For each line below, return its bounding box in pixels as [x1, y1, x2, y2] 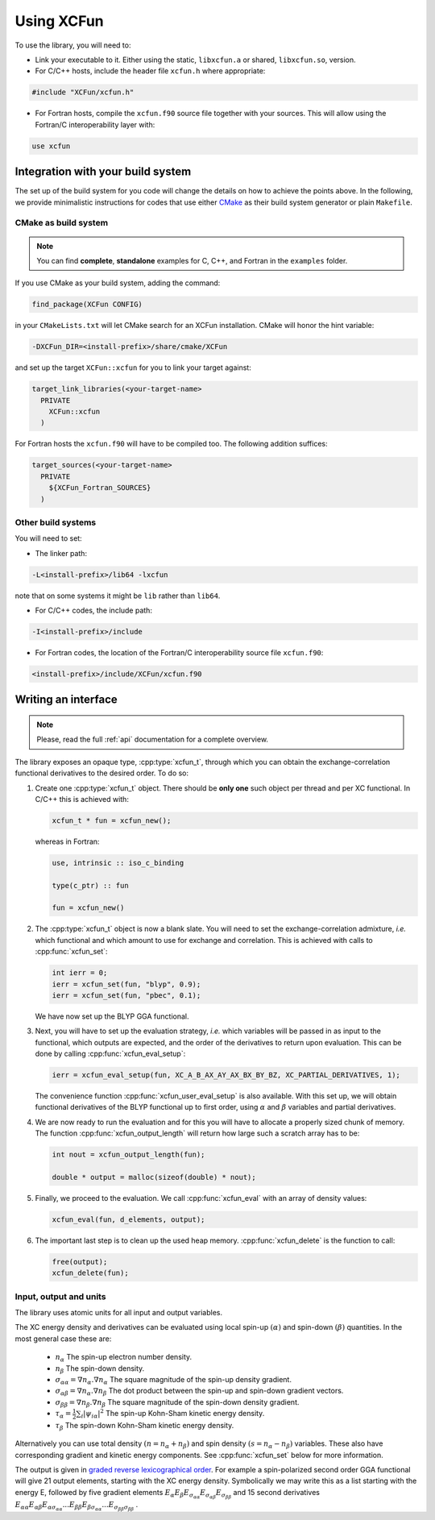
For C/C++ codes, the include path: [35, 605, 153, 616]
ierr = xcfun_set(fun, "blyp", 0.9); [52, 979, 201, 989]
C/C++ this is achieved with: [35, 794, 129, 804]
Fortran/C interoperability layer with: [35, 119, 155, 129]
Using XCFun [14, 12, 104, 30]
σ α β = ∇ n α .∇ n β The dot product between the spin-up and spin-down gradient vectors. [55, 1386, 344, 1397]
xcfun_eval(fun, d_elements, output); [52, 1215, 205, 1224]
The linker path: [35, 548, 88, 558]
